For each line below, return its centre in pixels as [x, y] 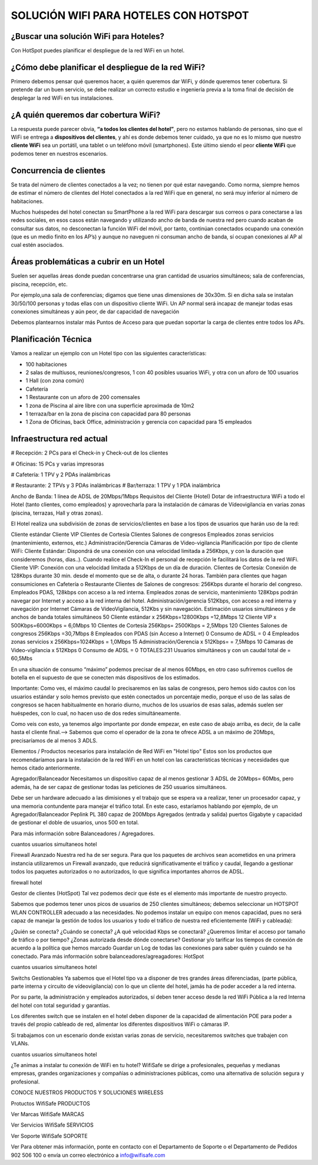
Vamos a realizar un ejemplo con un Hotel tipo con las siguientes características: [109, 354]
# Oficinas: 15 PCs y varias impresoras [57, 464]
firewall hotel [26, 882]
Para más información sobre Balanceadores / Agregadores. [83, 833]
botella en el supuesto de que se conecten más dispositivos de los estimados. [105, 678]
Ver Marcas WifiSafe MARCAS [48, 1114]
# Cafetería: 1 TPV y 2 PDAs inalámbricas [61, 474]
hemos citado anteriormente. [46, 768]
